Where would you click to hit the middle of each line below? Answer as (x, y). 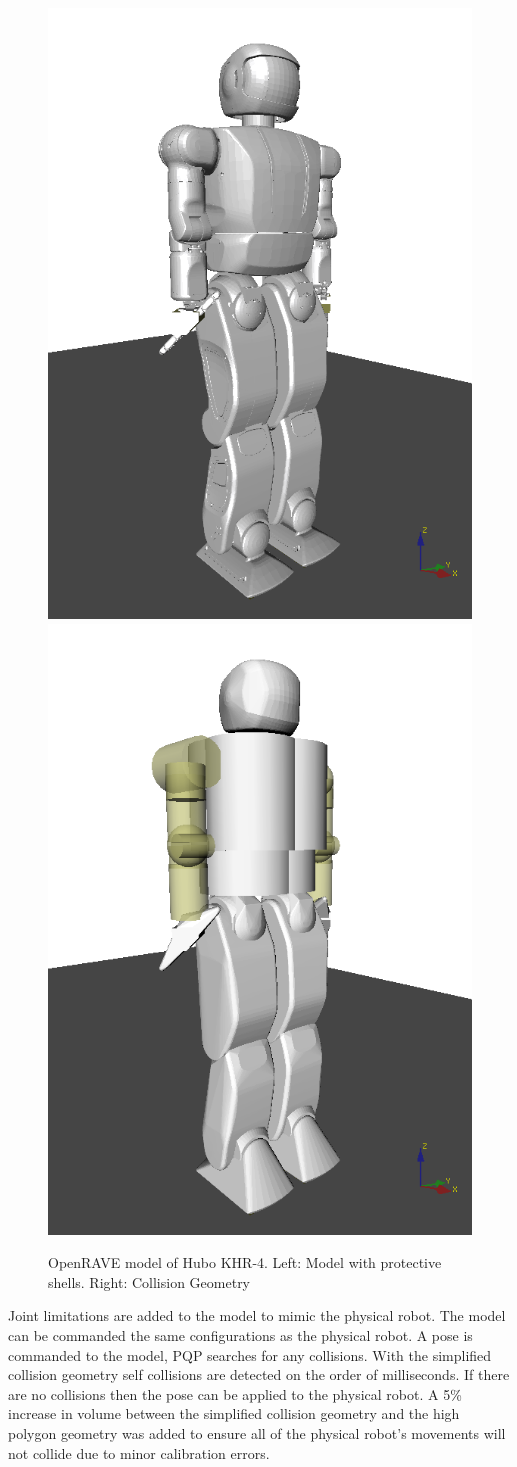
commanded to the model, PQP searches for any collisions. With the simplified (250, 1354)
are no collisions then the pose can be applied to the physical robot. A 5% (235, 1393)
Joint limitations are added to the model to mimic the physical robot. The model (257, 1315)
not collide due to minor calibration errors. (139, 1452)
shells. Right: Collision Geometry (149, 1281)
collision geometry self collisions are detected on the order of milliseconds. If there (259, 1374)
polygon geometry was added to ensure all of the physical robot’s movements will (257, 1432)
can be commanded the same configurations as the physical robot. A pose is (240, 1334)
